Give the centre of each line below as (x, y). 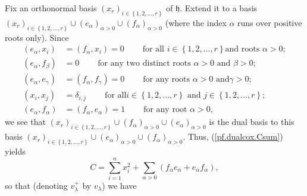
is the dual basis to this (252, 122)
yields (15, 151)
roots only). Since (37, 37)
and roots (242, 49)
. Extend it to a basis (219, 8)
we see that (25, 122)
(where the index (196, 22)
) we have (119, 185)
